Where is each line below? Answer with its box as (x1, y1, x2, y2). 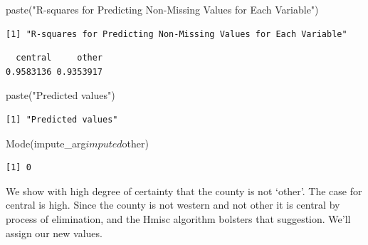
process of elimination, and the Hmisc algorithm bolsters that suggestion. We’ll (6, 211, 351, 226)
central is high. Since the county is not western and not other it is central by (6, 197, 340, 212)
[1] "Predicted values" (6, 114, 118, 125)
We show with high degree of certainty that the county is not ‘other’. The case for (6, 183, 362, 198)
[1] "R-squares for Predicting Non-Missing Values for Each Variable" (6, 28, 347, 39)
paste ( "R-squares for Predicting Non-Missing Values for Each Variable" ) (6, 2, 319, 16)
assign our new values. (6, 225, 102, 240)
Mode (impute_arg (6, 135, 86, 150)
